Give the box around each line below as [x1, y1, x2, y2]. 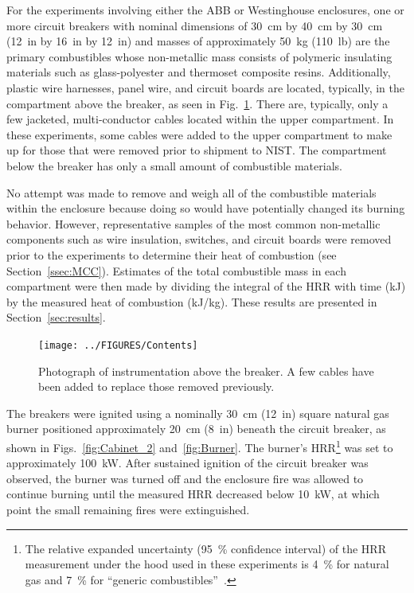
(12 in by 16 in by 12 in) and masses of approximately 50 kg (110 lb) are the [6, 33, 390, 49]
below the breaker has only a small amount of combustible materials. [6, 157, 342, 174]
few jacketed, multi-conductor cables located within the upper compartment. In [6, 111, 394, 127]
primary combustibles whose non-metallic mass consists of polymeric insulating [6, 48, 393, 64]
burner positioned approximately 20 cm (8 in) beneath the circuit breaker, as [6, 420, 386, 437]
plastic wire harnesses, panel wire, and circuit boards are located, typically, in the [6, 79, 404, 96]
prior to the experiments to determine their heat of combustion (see [6, 246, 337, 263]
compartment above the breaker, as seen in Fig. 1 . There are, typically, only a [6, 95, 389, 111]
